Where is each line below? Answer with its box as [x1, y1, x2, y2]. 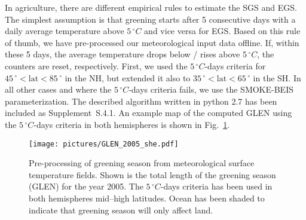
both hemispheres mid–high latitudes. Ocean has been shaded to [29, 191, 265, 204]
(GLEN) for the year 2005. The [29, 180, 143, 192]
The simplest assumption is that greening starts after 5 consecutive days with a [5, 13, 296, 25]
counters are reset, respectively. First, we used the [5, 59, 188, 72]
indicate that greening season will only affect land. [29, 203, 213, 216]
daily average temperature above [5, 25, 124, 37]
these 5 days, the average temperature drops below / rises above [5, 48, 240, 60]
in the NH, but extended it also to [65, 71, 191, 84]
